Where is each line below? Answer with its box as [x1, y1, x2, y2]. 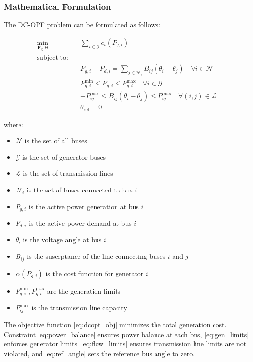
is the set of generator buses [22, 151, 106, 162]
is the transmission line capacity [31, 302, 127, 313]
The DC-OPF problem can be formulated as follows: [4, 20, 160, 30]
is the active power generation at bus [28, 201, 139, 211]
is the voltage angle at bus [23, 234, 102, 245]
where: [4, 119, 23, 129]
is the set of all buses [24, 135, 87, 146]
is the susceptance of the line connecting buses [27, 251, 166, 261]
